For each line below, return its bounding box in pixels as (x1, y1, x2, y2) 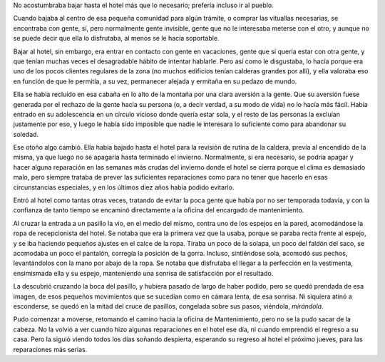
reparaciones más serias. (13, 345, 88, 353)
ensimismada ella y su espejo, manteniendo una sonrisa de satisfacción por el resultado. (13, 269, 274, 277)
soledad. (13, 130, 39, 138)
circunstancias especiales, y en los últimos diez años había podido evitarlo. (13, 182, 235, 192)
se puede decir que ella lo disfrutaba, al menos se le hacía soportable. (13, 34, 220, 43)
